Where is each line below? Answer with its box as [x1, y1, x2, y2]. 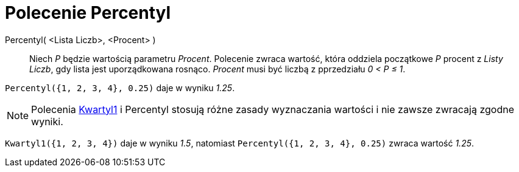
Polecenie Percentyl [5, 2, 171, 23]
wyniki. [31, 115, 63, 128]
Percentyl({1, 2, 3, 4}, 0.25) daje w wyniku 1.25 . [5, 82, 235, 93]
